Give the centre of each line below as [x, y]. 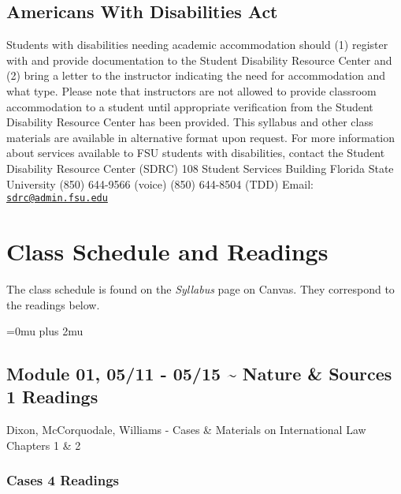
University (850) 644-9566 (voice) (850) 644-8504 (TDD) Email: [160, 183]
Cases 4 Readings [63, 480]
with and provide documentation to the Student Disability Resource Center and [199, 60]
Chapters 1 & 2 [44, 445]
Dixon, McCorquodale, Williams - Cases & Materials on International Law [186, 430]
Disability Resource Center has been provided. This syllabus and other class [190, 122]
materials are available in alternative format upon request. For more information [201, 137]
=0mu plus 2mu [45, 331]
